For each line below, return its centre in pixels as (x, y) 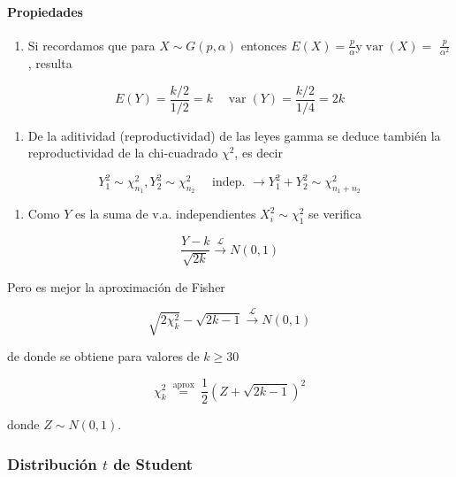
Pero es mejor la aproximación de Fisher (116, 286)
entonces (264, 45)
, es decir (258, 153)
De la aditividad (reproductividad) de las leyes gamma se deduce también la (234, 135)
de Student (153, 463)
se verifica (335, 214)
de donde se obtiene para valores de (103, 356)
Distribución (52, 463)
